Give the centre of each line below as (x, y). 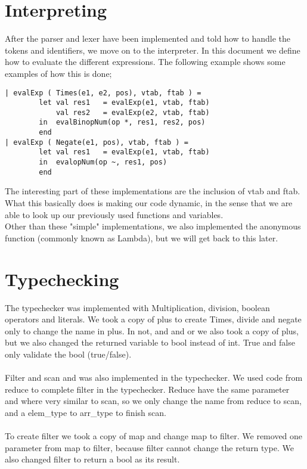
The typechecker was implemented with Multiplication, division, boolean (137, 307)
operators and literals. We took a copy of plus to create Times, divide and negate (153, 319)
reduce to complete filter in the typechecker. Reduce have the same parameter (147, 389)
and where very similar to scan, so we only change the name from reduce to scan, (153, 401)
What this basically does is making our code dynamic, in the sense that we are (149, 203)
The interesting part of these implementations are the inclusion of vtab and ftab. (153, 191)
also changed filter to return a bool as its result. (92, 459)
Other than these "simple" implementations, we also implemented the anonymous (153, 226)
